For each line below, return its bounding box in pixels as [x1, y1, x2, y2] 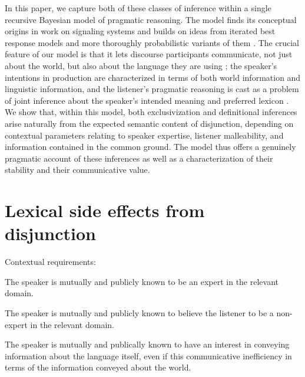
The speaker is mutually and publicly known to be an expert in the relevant [5, 275, 279, 287]
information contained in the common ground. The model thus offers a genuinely [5, 140, 296, 153]
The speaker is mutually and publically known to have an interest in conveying [5, 338, 290, 350]
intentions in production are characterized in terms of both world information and [5, 71, 301, 83]
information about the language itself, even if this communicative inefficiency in [5, 349, 292, 362]
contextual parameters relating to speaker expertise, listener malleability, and [5, 129, 284, 141]
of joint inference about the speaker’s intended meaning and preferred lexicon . [5, 94, 289, 106]
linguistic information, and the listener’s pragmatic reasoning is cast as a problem [5, 83, 299, 95]
